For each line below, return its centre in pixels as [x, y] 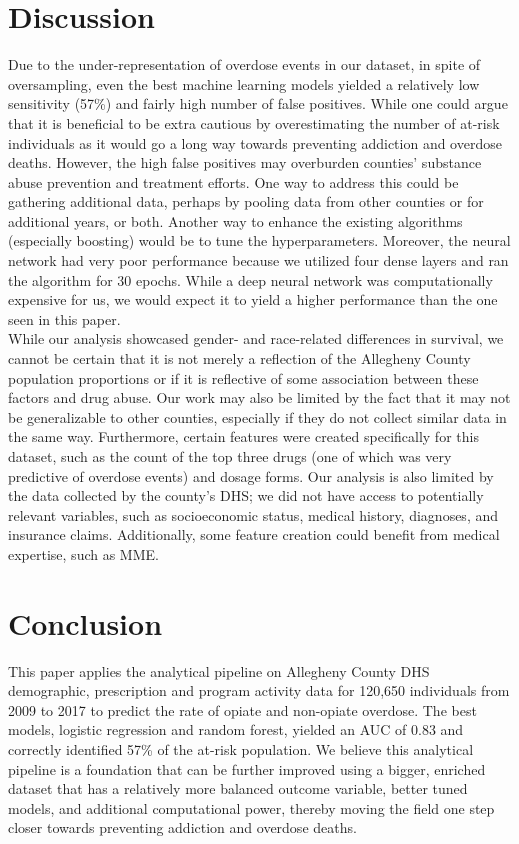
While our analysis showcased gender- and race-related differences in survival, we [256, 338]
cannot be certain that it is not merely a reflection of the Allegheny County [239, 358]
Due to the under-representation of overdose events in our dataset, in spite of [244, 64]
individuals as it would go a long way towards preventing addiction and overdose [255, 142]
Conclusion [85, 622]
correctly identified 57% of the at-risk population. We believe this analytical [241, 749]
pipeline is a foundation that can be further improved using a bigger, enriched [247, 768]
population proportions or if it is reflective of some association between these [243, 377]
